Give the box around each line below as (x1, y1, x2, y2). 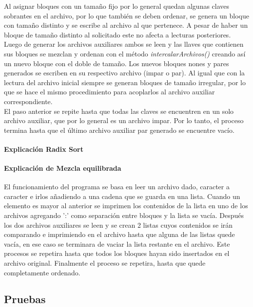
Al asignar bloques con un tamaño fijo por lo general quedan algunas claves (4, 1, 230, 11)
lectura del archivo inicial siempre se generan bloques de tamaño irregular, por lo (4, 77, 246, 87)
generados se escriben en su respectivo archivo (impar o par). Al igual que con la (4, 68, 245, 78)
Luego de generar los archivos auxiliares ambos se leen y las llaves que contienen (4, 39, 244, 49)
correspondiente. (4, 96, 53, 106)
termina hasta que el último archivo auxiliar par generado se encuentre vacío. (4, 125, 234, 135)
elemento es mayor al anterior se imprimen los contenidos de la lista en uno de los (4, 200, 248, 211)
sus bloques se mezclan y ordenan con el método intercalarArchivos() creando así (4, 48, 246, 58)
